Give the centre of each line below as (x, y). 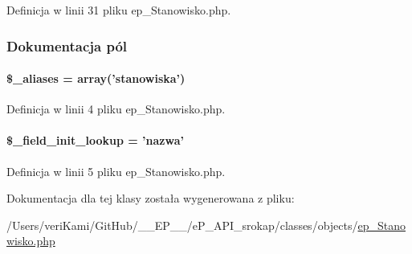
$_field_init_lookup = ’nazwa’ (95, 140)
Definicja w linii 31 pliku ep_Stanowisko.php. (119, 10)
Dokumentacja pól (67, 45)
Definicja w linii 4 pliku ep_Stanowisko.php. (116, 109)
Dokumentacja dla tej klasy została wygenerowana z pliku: (151, 198)
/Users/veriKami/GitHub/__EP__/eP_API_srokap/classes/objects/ (182, 225)
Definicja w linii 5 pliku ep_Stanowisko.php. (116, 171)
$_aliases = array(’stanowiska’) (96, 78)
